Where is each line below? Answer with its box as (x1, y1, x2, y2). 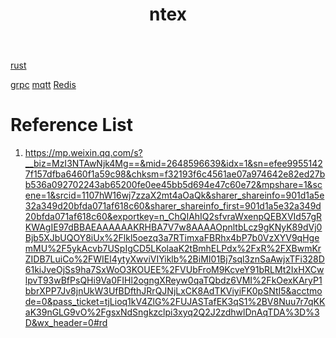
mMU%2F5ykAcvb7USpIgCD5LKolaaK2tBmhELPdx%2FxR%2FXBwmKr (24, 243, 322, 255)
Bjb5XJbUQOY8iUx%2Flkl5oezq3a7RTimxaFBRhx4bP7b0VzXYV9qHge (24, 232, 320, 244)
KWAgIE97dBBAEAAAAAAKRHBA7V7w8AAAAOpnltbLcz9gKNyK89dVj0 (24, 221, 323, 233)
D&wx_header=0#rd (24, 317, 108, 329)
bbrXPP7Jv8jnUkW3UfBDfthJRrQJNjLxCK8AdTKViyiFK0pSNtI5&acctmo (24, 285, 323, 297)
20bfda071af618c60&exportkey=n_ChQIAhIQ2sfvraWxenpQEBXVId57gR (24, 211, 323, 223)
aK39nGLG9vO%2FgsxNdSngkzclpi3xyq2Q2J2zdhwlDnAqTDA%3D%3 (24, 306, 320, 318)
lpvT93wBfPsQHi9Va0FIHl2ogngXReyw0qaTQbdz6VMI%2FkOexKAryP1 (24, 274, 323, 287)
